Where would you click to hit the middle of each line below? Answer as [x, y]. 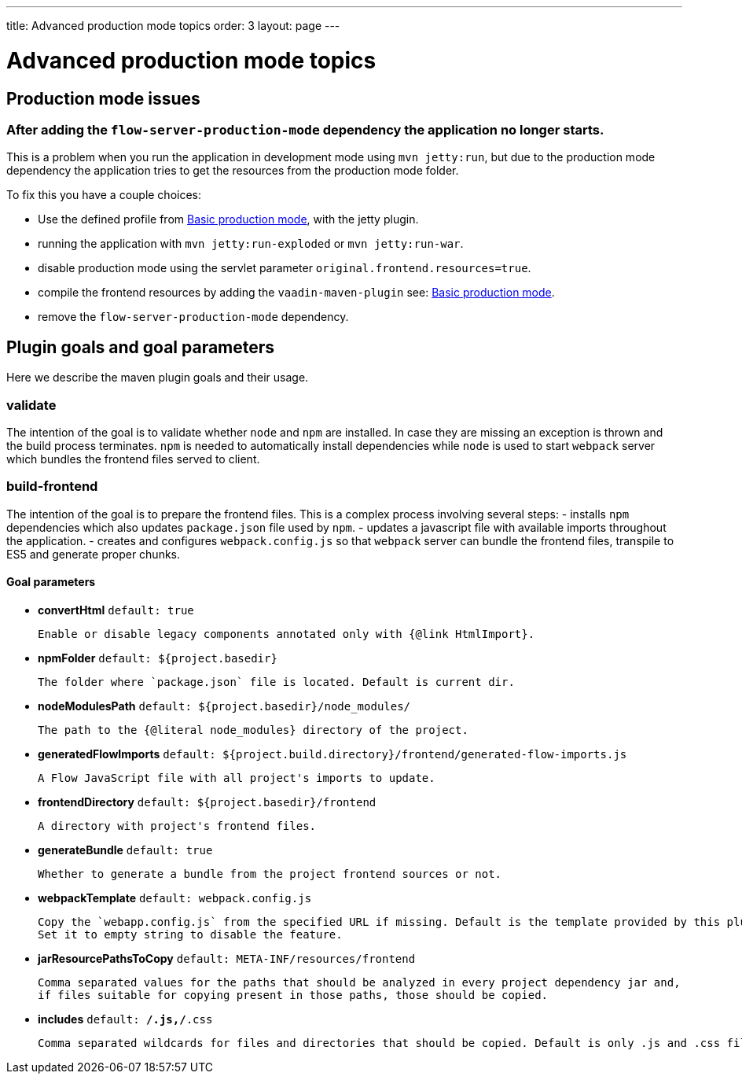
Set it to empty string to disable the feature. [190, 934]
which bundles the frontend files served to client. [133, 459]
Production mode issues [103, 98]
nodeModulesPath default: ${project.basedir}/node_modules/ [224, 706]
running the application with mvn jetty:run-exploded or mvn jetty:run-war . [251, 244]
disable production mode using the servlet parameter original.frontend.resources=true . [285, 268]
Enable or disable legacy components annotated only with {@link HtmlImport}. [287, 634]
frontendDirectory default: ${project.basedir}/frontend [207, 802]
